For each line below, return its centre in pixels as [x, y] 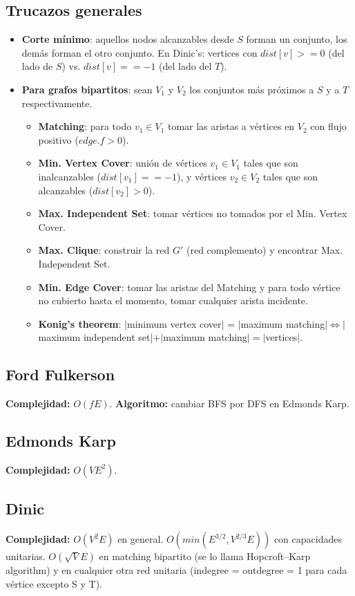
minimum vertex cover [174, 323]
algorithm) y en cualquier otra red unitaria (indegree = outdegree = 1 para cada [176, 570]
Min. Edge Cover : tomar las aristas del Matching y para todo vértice [189, 287]
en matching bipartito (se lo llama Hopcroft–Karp [205, 556]
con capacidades [308, 539]
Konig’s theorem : [80, 323]
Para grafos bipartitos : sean [87, 89]
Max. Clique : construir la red [104, 250]
